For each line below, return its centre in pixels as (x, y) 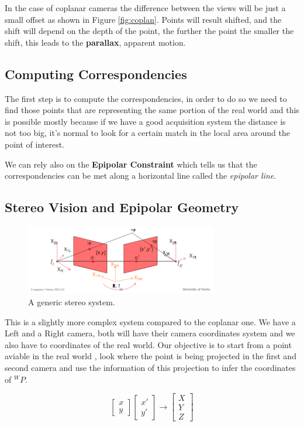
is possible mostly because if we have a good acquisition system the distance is (145, 121)
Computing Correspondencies (96, 74)
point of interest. (35, 144)
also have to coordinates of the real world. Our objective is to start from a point (148, 344)
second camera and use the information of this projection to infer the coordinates (150, 367)
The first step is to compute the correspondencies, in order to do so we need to (146, 98)
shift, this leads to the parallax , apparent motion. (95, 42)
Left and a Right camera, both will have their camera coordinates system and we (150, 333)
